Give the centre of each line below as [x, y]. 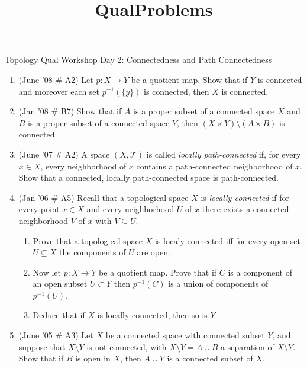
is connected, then [177, 91]
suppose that [42, 346]
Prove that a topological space [88, 240]
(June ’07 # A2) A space [64, 154]
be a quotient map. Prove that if [158, 272]
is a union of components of [218, 284]
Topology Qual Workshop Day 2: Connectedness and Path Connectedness [138, 60]
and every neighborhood [130, 209]
